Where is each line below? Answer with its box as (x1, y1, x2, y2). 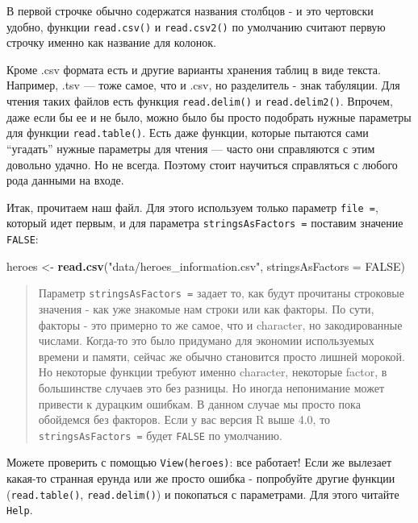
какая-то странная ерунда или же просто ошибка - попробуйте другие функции (6, 470, 395, 486)
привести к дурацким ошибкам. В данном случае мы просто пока (38, 395, 361, 412)
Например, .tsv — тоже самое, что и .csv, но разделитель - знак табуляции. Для (6, 77, 400, 93)
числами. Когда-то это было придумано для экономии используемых (38, 332, 374, 349)
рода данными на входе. (6, 172, 124, 189)
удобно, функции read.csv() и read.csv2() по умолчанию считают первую (6, 18, 386, 35)
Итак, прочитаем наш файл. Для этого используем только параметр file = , (6, 198, 378, 215)
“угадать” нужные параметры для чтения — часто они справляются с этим (6, 139, 375, 156)
